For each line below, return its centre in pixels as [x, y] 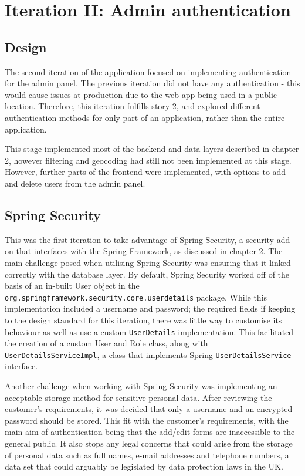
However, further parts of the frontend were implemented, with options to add [145, 172]
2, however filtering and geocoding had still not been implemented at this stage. [148, 160]
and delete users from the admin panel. [75, 183]
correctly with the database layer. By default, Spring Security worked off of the [147, 274]
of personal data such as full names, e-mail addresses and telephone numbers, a [147, 455]
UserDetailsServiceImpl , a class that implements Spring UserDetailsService [148, 354]
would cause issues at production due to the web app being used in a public [141, 94]
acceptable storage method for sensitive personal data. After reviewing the [138, 397]
